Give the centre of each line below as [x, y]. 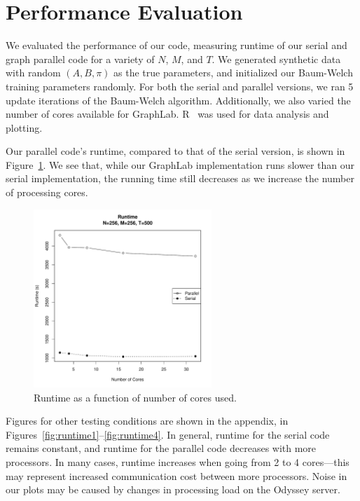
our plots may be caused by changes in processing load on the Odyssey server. [173, 489]
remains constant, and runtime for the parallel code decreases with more [161, 448]
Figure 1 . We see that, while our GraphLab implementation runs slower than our [180, 164]
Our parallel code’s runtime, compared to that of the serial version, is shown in [175, 151]
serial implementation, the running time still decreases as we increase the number [180, 178]
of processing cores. [47, 192]
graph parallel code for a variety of [80, 59]
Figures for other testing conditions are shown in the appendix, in [147, 421]
